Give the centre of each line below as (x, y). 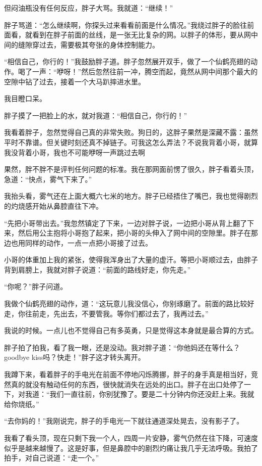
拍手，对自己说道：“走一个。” (52, 458)
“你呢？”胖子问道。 (36, 286)
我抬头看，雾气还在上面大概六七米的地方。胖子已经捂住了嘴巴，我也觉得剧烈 (131, 196)
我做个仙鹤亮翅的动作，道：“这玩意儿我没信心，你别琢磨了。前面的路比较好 (129, 304)
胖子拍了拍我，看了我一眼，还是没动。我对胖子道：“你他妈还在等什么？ (122, 347)
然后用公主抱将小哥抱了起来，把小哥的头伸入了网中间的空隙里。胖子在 (134, 233)
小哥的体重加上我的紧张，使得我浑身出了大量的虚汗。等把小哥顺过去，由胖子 (131, 260)
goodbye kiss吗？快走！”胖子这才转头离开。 (75, 357)
